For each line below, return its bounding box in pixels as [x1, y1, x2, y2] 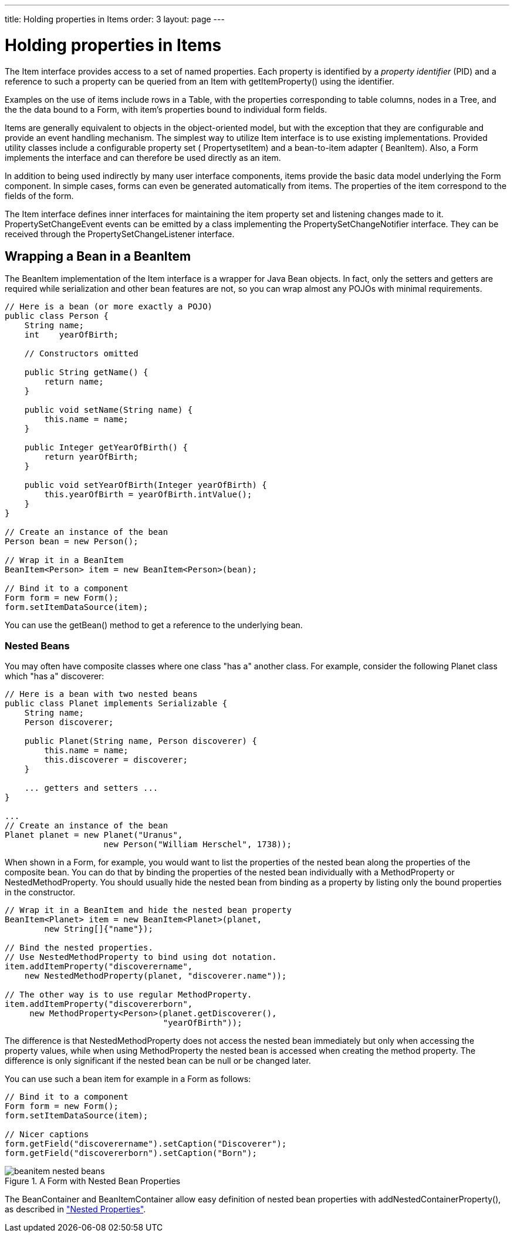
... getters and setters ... [24, 783, 158, 793]
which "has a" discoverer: [5, 671, 104, 682]
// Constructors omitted [24, 349, 138, 359]
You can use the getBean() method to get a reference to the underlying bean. [5, 620, 303, 631]
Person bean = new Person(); [5, 537, 138, 547]
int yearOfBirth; [24, 330, 119, 340]
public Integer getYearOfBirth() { [24, 443, 188, 453]
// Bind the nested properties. [5, 943, 153, 953]
